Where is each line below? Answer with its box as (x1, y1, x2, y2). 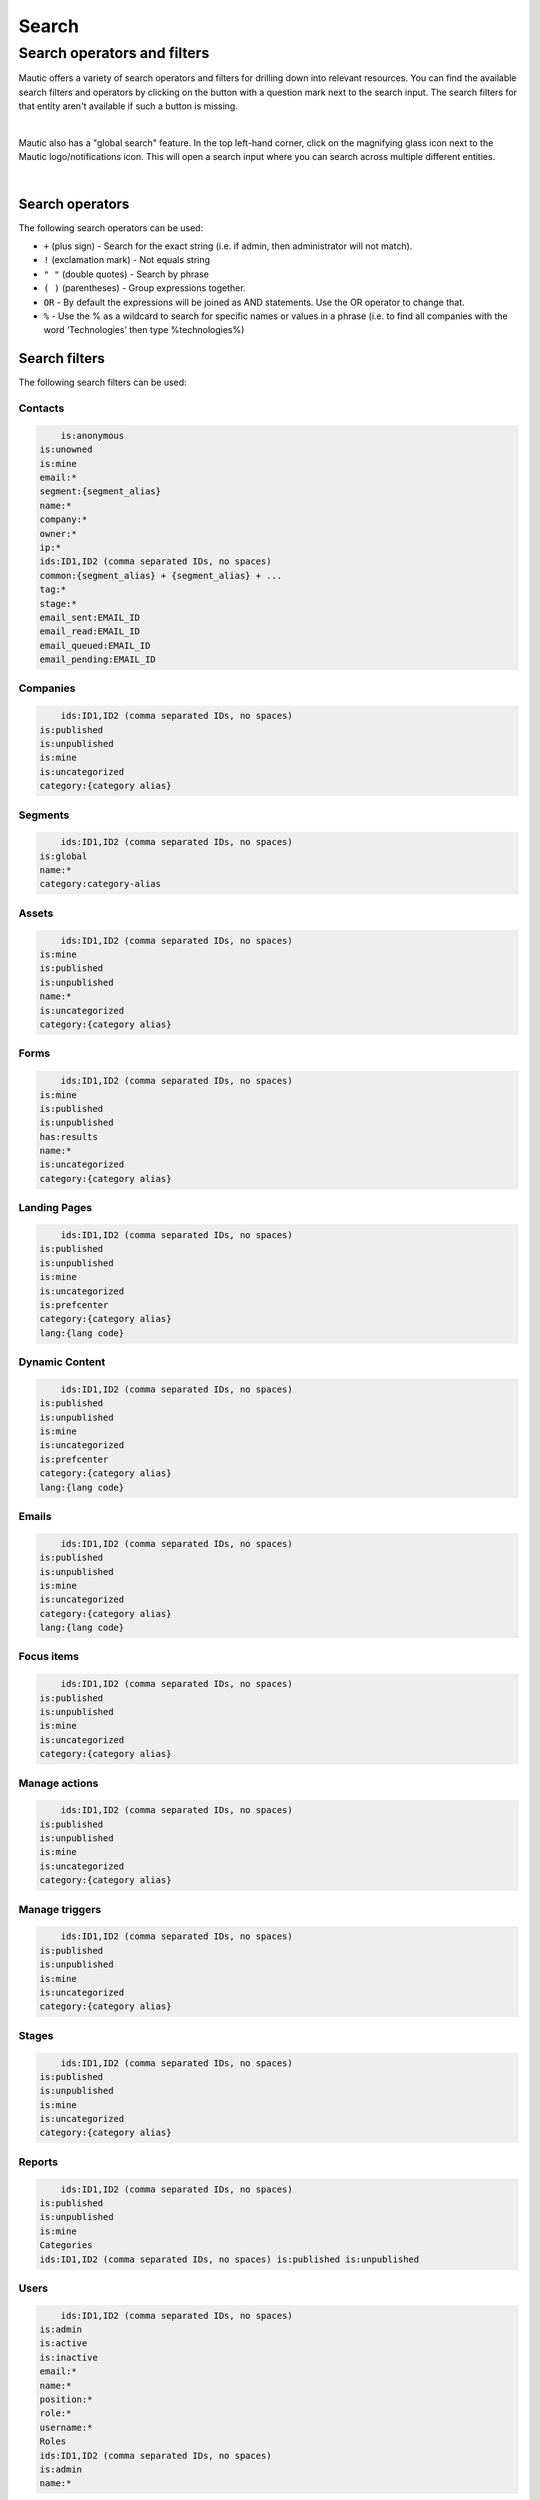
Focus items (18, 1650, 80, 1664)
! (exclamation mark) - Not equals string (43, 254, 210, 266)
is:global (39, 850, 88, 862)
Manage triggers (18, 1902, 102, 1916)
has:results (39, 1131, 99, 1142)
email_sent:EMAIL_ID (39, 611, 140, 623)
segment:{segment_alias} (39, 486, 162, 497)
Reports (18, 2155, 59, 2169)
